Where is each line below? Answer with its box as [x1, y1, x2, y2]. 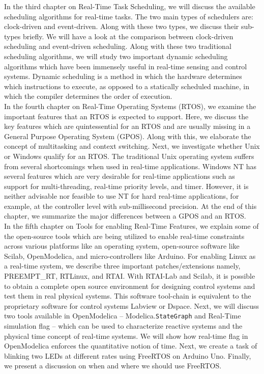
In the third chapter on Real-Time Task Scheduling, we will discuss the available [4, 1, 255, 11]
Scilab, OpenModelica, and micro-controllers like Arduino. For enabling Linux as [4, 250, 256, 261]
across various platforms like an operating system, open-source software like [4, 241, 240, 251]
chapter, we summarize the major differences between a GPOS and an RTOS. [4, 210, 246, 221]
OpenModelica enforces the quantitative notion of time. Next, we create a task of [4, 340, 257, 351]
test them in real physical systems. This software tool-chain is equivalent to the [4, 290, 251, 301]
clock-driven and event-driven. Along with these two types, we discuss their [4, 21, 239, 32]
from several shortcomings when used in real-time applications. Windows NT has [4, 161, 257, 171]
